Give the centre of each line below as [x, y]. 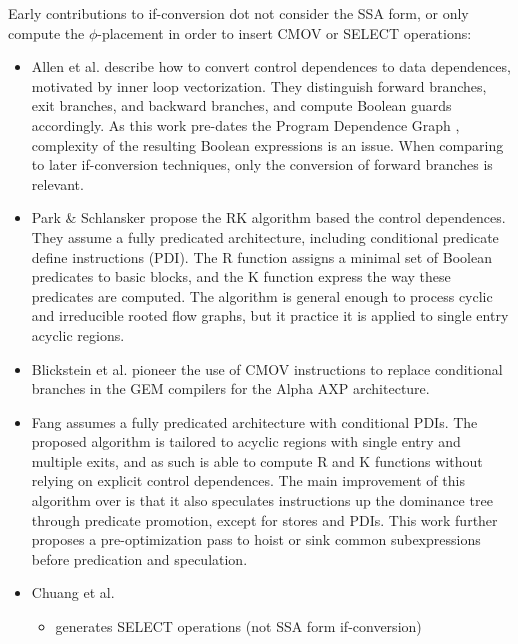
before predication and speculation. [139, 558]
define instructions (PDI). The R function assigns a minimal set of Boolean [261, 256]
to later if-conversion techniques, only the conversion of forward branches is [262, 164]
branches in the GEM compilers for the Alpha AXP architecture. [230, 388]
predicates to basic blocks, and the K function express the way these [241, 276]
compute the [46, 32]
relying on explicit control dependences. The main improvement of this [248, 480]
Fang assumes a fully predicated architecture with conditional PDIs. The [254, 421]
